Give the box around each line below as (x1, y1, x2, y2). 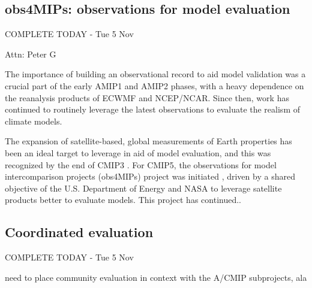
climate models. (5, 114, 62, 127)
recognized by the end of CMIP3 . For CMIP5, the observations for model (5, 158, 277, 171)
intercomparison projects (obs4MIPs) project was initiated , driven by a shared (5, 170, 295, 183)
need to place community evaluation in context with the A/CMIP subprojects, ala (5, 271, 307, 283)
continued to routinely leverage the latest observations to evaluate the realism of (5, 103, 300, 116)
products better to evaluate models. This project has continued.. (5, 193, 241, 206)
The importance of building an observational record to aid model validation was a (5, 68, 306, 80)
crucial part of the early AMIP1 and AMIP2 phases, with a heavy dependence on (5, 79, 304, 92)
